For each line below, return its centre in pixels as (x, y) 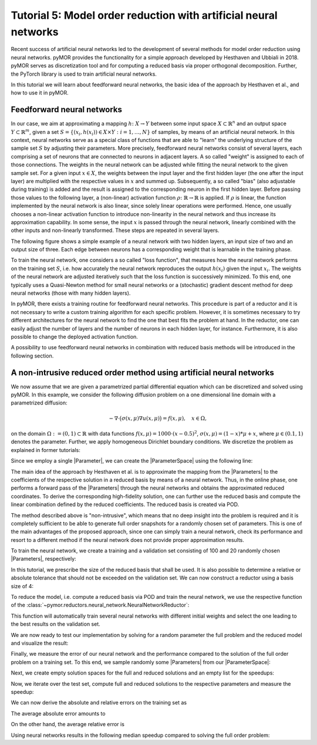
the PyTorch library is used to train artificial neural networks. (84, 74)
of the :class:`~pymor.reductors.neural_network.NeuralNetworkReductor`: (100, 605)
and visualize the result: (40, 643)
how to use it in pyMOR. (40, 93)
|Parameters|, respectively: (43, 559)
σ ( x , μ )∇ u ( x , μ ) (141, 418)
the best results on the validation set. (56, 624)
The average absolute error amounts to (58, 713)
